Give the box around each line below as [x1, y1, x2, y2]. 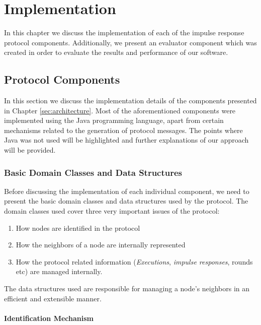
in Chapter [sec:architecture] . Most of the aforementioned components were [4, 105, 236, 115]
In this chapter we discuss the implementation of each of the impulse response [4, 27, 244, 38]
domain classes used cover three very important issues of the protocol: [4, 206, 220, 216]
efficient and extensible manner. [4, 293, 102, 303]
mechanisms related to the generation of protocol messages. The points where [4, 124, 243, 135]
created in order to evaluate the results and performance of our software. [4, 47, 228, 57]
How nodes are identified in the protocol [16, 222, 140, 233]
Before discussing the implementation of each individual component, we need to [4, 185, 249, 196]
